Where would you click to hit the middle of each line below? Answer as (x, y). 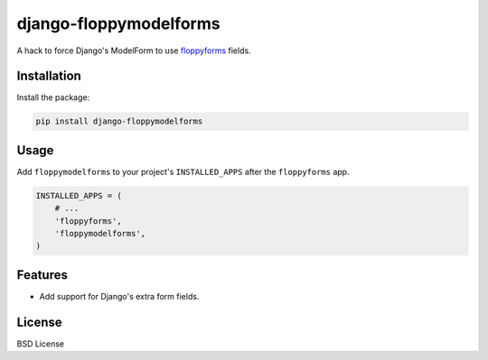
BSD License (41, 344)
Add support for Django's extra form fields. (119, 296)
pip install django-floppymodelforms (119, 121)
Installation (49, 76)
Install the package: (53, 97)
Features (42, 275)
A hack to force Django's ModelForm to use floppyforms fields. (134, 51)
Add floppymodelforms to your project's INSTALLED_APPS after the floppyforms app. (183, 171)
